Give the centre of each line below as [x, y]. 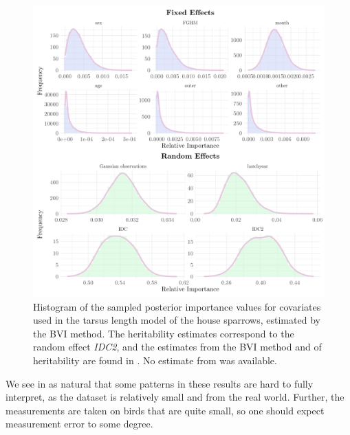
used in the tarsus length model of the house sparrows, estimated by [177, 320]
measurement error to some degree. [79, 424]
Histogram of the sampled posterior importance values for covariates [177, 306]
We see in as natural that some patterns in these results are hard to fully [160, 383]
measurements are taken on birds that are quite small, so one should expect [165, 410]
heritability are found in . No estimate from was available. [155, 360]
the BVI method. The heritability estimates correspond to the [164, 333]
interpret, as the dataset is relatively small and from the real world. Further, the [175, 397]
